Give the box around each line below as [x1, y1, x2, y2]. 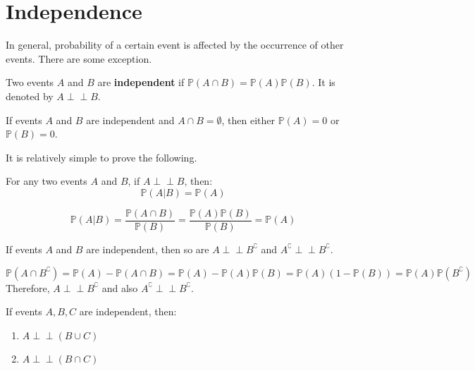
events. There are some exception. [6, 51, 152, 66]
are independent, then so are [86, 241, 209, 256]
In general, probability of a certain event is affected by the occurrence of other [6, 37, 344, 52]
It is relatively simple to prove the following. [6, 150, 197, 164]
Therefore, [6, 280, 50, 295]
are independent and [86, 112, 175, 127]
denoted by [6, 88, 54, 103]
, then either [221, 112, 275, 127]
